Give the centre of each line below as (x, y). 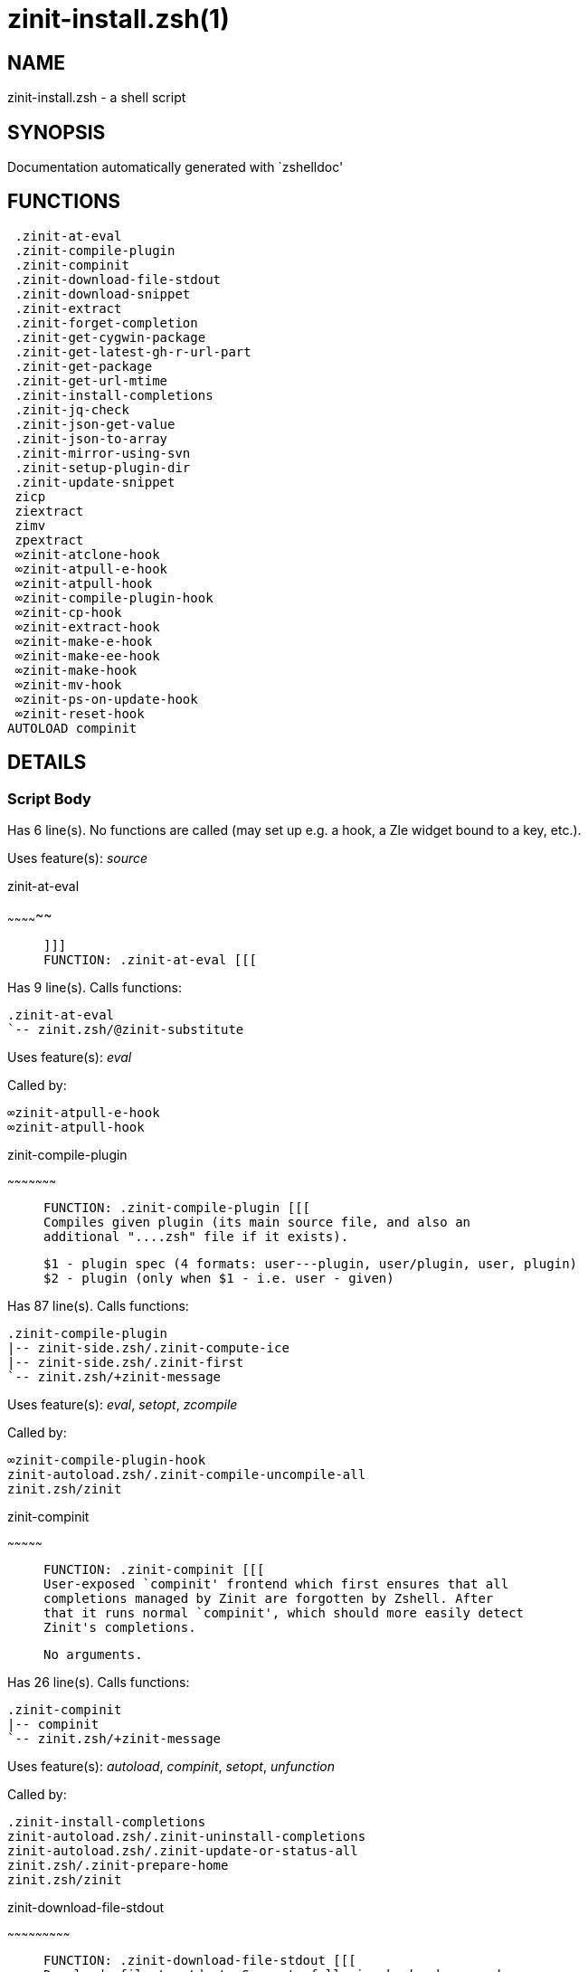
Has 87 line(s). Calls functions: (98, 1305)
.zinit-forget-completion (106, 322)
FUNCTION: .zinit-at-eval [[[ (151, 959)
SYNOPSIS (57, 132)
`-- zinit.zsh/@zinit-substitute (126, 1029)
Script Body (49, 798)
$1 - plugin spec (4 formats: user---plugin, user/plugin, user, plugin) (311, 1263)
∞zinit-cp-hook (68, 612)
